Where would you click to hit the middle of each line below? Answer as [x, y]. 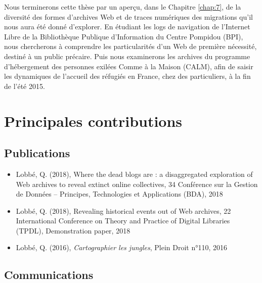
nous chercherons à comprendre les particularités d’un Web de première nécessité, [130, 46]
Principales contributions [93, 121]
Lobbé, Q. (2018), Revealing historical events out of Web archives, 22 [123, 210]
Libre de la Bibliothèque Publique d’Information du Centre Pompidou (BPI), [124, 36]
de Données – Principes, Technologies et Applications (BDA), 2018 [119, 194]
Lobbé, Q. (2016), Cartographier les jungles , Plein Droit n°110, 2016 [122, 247]
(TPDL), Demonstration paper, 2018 [73, 230]
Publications [37, 153]
